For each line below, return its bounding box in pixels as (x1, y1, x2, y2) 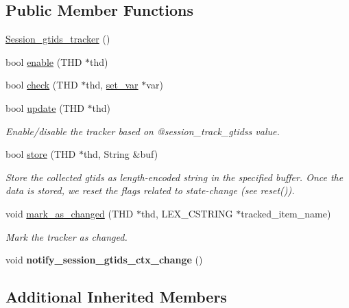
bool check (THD (5, 78, 78, 92)
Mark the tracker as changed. (5, 229, 128, 244)
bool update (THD (5, 100, 84, 115)
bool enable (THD (5, 54, 82, 69)
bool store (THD (5, 147, 76, 161)
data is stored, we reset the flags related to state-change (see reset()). (5, 183, 295, 198)
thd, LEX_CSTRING (141, 206, 233, 220)
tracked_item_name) (241, 206, 331, 220)
